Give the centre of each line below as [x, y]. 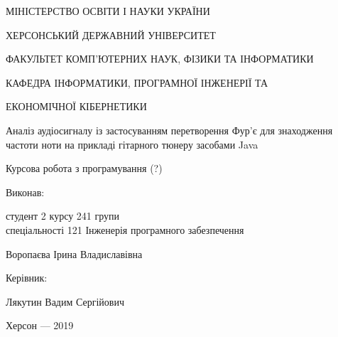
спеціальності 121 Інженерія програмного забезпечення [125, 229]
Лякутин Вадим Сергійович [65, 301]
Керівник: [27, 278]
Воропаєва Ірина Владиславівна [74, 253]
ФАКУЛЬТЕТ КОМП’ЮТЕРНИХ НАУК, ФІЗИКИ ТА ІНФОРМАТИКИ [160, 59]
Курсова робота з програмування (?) [84, 168]
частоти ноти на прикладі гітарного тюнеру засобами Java [132, 144]
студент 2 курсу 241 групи [63, 216]
